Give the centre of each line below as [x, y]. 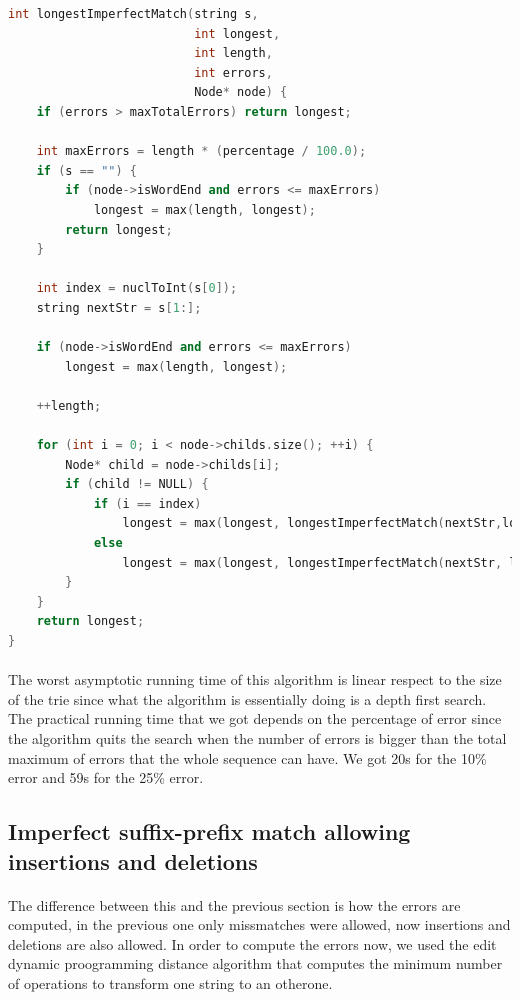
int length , [233, 53]
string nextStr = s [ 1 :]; [119, 307]
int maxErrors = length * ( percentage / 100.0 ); [201, 151]
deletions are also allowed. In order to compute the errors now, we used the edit [252, 943]
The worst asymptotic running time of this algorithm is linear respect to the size [255, 679]
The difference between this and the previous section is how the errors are [234, 904]
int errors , [233, 72]
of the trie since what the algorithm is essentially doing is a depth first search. [247, 698]
